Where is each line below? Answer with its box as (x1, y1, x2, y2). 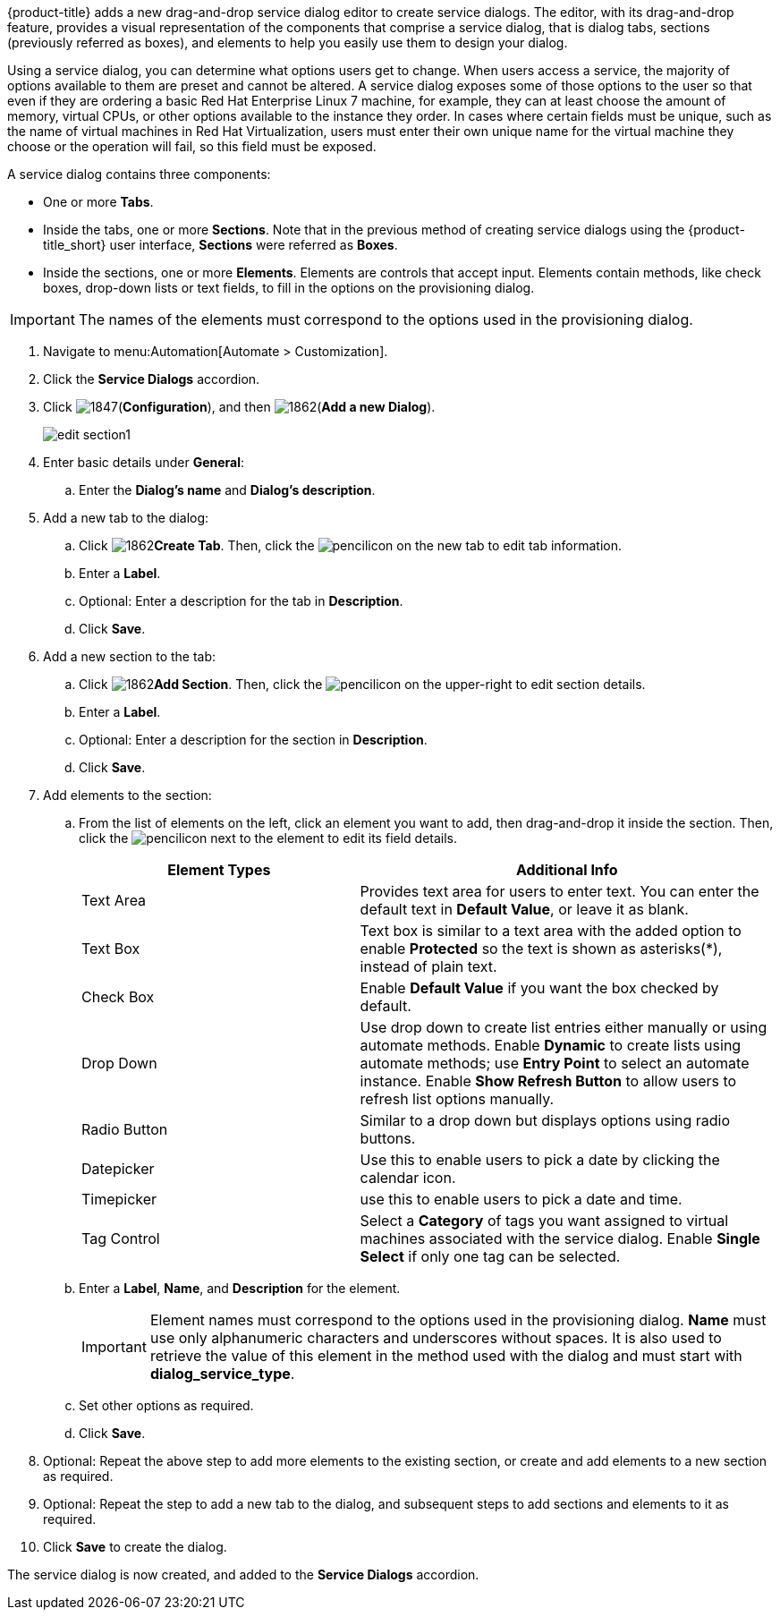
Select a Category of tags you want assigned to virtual (360, 1212, 729, 1230)
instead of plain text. (360, 957, 497, 975)
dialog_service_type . (149, 1365, 295, 1383)
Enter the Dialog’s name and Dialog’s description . (79, 482, 376, 498)
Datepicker (81, 1160, 155, 1178)
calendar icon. (360, 1169, 456, 1187)
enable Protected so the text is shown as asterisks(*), (360, 940, 723, 957)
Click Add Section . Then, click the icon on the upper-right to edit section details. (79, 677, 646, 692)
